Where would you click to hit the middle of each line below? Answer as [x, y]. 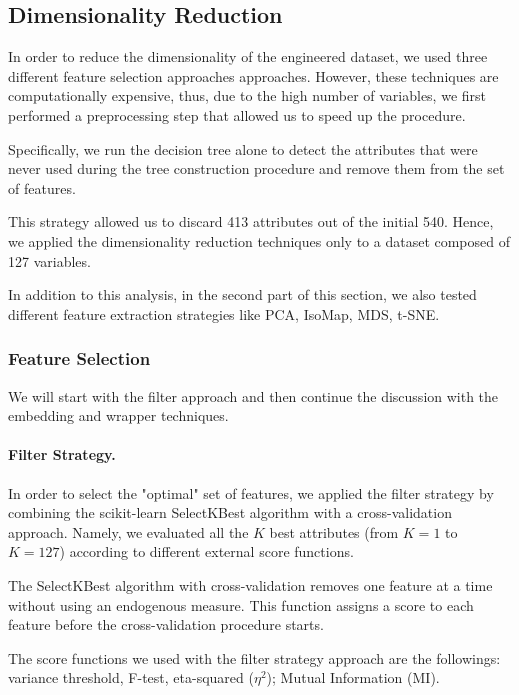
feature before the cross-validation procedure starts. [166, 624]
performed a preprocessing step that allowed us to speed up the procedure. [237, 114]
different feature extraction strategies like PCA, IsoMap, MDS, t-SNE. [224, 313]
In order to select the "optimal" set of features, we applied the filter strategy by [251, 492]
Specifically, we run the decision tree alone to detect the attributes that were [243, 148]
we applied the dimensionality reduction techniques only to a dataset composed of [259, 240]
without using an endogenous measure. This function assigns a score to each [241, 604]
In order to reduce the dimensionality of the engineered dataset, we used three [248, 56]
